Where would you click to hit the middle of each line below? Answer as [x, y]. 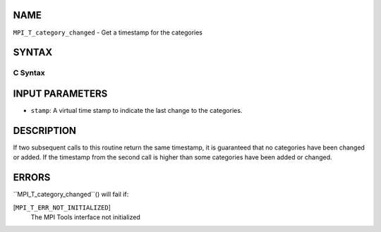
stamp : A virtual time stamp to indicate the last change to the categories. [137, 110]
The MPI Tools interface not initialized [85, 217]
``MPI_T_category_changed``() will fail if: [71, 195]
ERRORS [32, 177]
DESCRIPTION [45, 130]
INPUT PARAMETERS [60, 93]
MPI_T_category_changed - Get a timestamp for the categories [108, 32]
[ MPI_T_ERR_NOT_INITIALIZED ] [62, 207]
